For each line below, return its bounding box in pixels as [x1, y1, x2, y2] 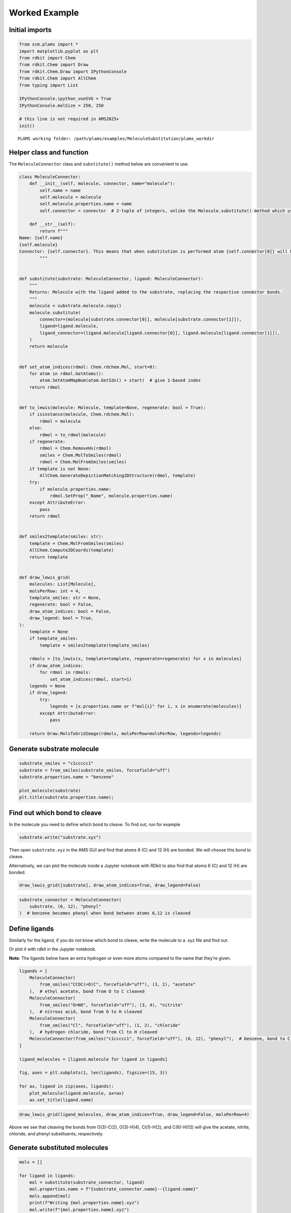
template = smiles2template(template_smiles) [39, 642, 150, 648]
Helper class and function [9, 148, 89, 156]
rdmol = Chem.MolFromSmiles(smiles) [39, 459, 127, 465]
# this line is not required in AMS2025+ [19, 116, 119, 122]
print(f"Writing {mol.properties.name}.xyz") [29, 1200, 140, 1206]
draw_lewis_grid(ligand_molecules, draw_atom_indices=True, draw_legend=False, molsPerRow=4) [19, 1112, 250, 1117]
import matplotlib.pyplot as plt [19, 49, 99, 54]
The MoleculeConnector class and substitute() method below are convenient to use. [9, 161, 189, 167]
